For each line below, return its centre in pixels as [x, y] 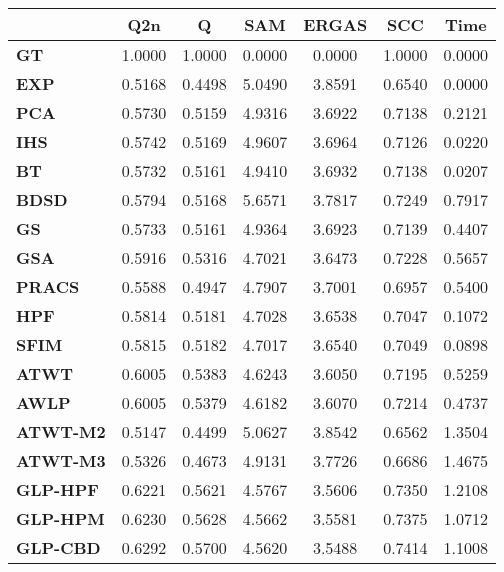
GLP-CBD [58, 547]
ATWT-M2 [61, 431]
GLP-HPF [57, 489]
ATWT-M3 [61, 460]
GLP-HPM [60, 518]
